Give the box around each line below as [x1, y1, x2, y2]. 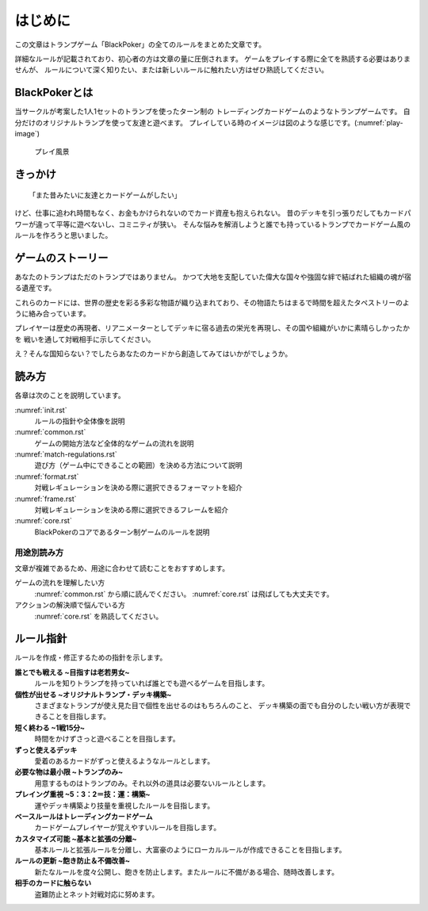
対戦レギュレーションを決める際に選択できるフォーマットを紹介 [34, 483, 243, 492]
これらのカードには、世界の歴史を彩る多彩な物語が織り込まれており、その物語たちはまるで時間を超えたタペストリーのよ [14, 297, 410, 307]
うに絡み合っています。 [14, 309, 90, 319]
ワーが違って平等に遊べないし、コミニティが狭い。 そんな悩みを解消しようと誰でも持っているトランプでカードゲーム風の [14, 219, 411, 229]
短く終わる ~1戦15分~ [14, 722, 86, 733]
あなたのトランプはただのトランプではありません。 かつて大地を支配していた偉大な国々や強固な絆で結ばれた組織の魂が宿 [14, 272, 411, 281]
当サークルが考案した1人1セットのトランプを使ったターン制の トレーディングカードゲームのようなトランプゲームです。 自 [14, 107, 411, 117]
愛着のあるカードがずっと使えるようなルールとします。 [34, 756, 215, 765]
